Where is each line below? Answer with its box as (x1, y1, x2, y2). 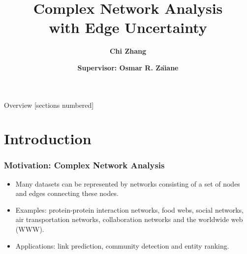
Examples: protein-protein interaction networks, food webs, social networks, (15, 204, 244, 215)
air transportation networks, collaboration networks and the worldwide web (15, 214, 243, 224)
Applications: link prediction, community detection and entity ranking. (15, 240, 229, 251)
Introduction (4, 128, 92, 149)
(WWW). (15, 224, 44, 234)
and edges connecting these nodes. (15, 188, 119, 198)
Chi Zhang (109, 46, 147, 56)
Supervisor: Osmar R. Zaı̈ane (77, 62, 179, 72)
